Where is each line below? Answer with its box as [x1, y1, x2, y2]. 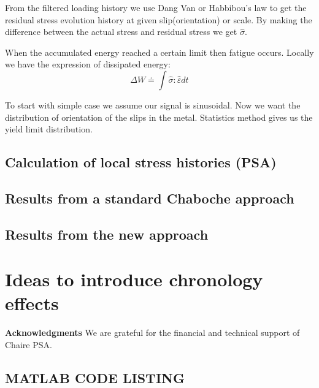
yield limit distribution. [5, 123, 93, 135]
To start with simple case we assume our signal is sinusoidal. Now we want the [5, 98, 301, 111]
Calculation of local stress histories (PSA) [5, 153, 277, 172]
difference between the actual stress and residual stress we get [5, 25, 237, 38]
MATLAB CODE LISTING [5, 368, 185, 387]
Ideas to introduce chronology [5, 267, 263, 292]
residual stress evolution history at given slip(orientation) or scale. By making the [5, 13, 312, 26]
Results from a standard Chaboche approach [5, 188, 294, 207]
